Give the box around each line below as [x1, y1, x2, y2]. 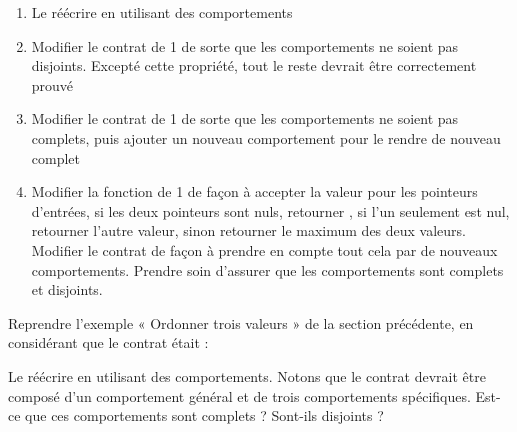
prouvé [31, 74, 74, 95]
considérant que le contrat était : [8, 332, 209, 353]
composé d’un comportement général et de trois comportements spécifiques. [8, 385, 471, 406]
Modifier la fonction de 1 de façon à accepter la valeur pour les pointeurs [31, 181, 478, 202]
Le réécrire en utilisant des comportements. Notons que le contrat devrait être [8, 365, 486, 386]
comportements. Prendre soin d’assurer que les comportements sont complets [31, 259, 504, 280]
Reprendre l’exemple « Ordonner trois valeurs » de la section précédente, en [8, 312, 474, 333]
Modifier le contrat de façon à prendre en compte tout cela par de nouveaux [31, 239, 498, 260]
